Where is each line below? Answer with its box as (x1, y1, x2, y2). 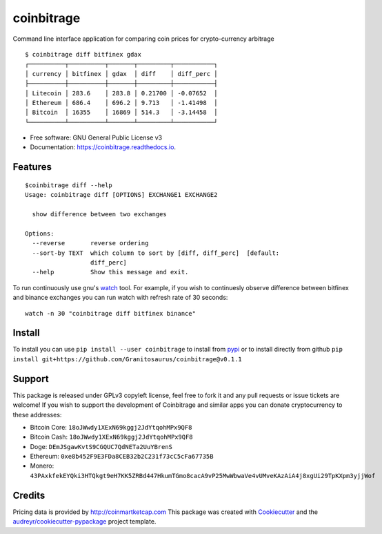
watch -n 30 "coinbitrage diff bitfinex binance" (25, 309, 197, 317)
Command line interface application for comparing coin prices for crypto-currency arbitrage (12, 35, 275, 43)
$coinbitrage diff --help (25, 181, 113, 189)
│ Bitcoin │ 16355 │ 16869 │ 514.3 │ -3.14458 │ (25, 108, 218, 117)
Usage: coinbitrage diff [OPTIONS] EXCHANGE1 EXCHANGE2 (25, 191, 218, 199)
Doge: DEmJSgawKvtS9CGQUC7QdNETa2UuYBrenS (30, 442, 172, 450)
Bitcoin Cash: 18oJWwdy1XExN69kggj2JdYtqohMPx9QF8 (30, 432, 193, 441)
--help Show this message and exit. (32, 268, 189, 276)
